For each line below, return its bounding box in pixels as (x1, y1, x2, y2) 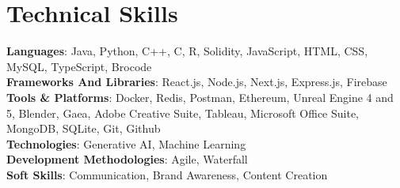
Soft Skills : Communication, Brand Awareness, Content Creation (6, 166, 328, 182)
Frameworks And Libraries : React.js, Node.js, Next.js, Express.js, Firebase (6, 73, 387, 90)
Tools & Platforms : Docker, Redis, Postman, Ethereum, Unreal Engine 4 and (6, 88, 394, 105)
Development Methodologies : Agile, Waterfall (6, 151, 248, 167)
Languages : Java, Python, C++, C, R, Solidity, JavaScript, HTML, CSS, (6, 43, 368, 59)
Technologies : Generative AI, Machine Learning (6, 135, 246, 152)
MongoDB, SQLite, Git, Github (6, 120, 161, 137)
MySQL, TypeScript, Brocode (6, 58, 152, 74)
